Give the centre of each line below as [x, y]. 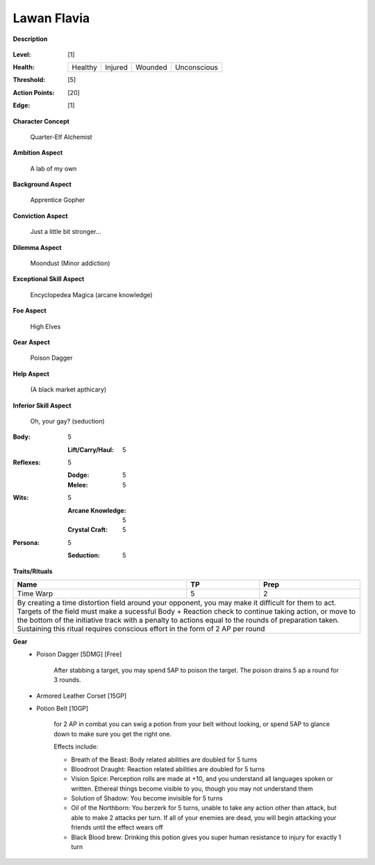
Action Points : [34, 92]
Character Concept [41, 121]
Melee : [78, 485]
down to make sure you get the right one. [113, 734]
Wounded [151, 67]
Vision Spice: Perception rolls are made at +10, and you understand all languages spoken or [202, 779]
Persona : [26, 542]
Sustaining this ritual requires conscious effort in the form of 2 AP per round [141, 629]
